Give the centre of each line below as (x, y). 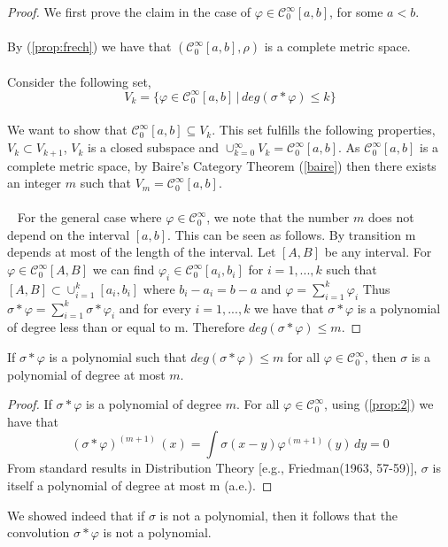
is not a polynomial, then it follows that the (279, 515)
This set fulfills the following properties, (327, 130)
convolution (39, 532)
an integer (35, 183)
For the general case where (89, 217)
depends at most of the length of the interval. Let (142, 252)
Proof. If (30, 404)
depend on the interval (69, 234)
